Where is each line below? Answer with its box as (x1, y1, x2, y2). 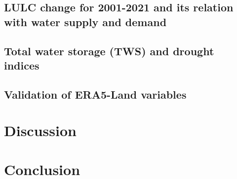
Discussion (4, 120, 77, 141)
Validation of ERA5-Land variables (4, 86, 187, 102)
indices (4, 57, 39, 72)
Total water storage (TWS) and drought (4, 43, 214, 58)
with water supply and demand (4, 14, 167, 29)
